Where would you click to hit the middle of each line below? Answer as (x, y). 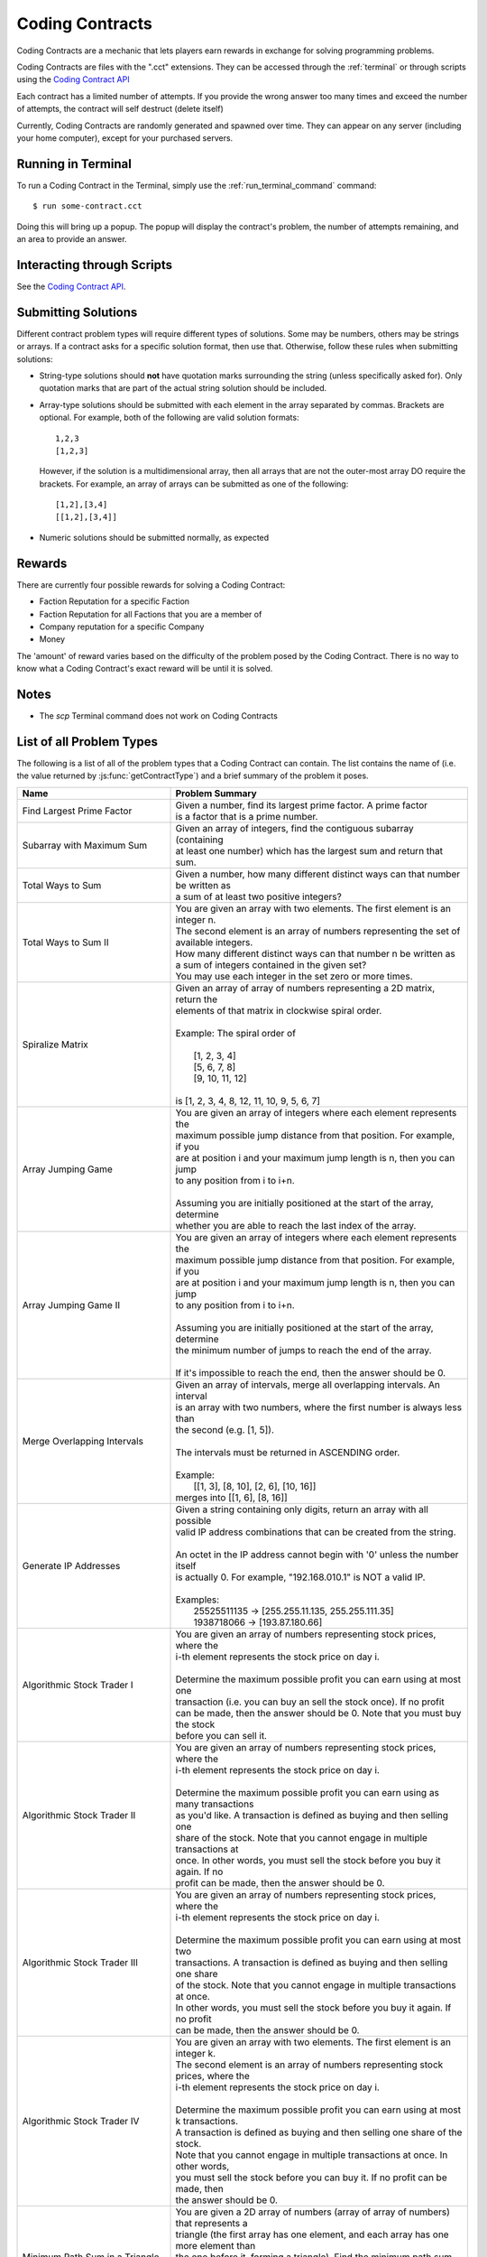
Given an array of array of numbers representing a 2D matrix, (305, 988)
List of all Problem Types (87, 742)
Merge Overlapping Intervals (83, 1441)
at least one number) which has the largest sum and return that (309, 850)
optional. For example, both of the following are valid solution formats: (169, 418)
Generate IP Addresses (71, 1565)
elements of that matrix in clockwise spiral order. (279, 1010)
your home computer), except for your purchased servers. (125, 138)
